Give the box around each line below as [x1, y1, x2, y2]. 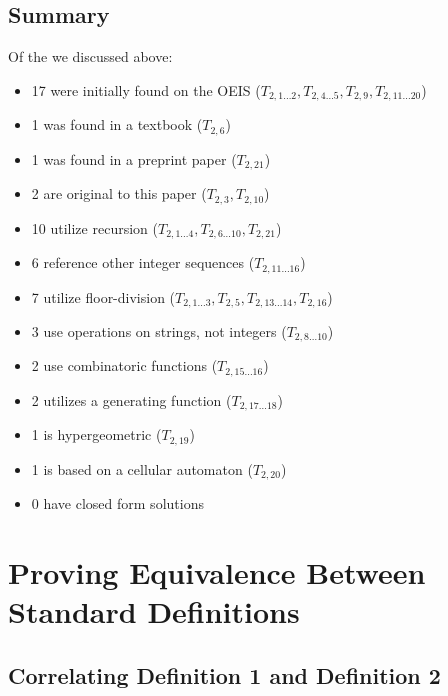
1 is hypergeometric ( [31, 424, 162, 445]
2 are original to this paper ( [31, 183, 207, 204]
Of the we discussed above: [8, 46, 173, 67]
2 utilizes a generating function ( [31, 389, 232, 410]
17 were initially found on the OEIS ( [31, 79, 261, 100]
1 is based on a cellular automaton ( [31, 458, 253, 479]
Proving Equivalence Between [8, 552, 426, 593]
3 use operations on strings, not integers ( [31, 320, 287, 341]
